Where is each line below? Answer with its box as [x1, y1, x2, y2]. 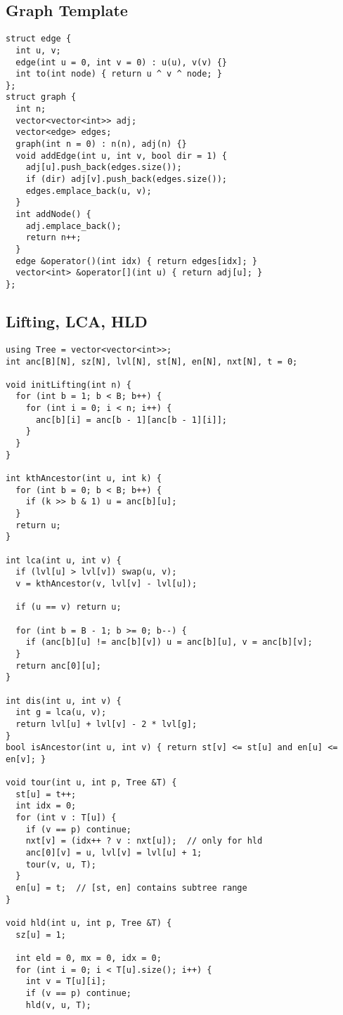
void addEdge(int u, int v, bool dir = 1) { [15, 150, 227, 161]
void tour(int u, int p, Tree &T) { [6, 778, 177, 788]
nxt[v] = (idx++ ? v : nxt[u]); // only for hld [25, 836, 263, 846]
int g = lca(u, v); [15, 707, 107, 718]
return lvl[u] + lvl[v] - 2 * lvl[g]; [15, 719, 198, 729]
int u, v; [15, 45, 61, 55]
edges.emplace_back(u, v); [25, 185, 152, 196]
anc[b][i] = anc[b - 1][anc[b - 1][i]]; [35, 414, 227, 425]
